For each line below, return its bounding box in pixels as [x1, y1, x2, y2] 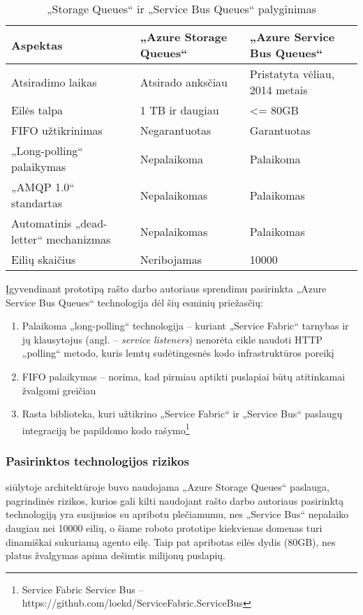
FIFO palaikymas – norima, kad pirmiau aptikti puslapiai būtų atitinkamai [22, 369, 346, 383]
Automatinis [11, 215, 72, 231]
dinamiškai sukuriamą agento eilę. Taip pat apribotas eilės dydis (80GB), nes [6, 534, 336, 549]
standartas [11, 195, 63, 211]
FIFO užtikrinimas [11, 122, 103, 138]
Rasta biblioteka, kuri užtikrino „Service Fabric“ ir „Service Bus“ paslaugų [22, 406, 343, 421]
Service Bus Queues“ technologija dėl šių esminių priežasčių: [6, 295, 263, 309]
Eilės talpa [11, 102, 64, 118]
